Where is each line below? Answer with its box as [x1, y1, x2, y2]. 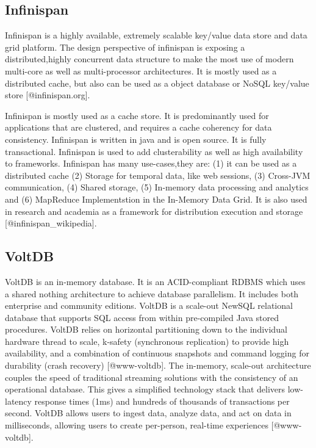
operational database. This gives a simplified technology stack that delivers [5, 383, 285, 396]
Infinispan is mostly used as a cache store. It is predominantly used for [5, 109, 269, 121]
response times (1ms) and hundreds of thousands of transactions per [34, 394, 290, 407]
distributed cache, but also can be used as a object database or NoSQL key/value [5, 76, 309, 89]
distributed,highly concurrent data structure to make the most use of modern [5, 52, 294, 65]
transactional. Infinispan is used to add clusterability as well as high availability [5, 145, 303, 157]
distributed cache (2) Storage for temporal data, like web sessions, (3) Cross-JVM [5, 168, 311, 181]
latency [5, 394, 32, 407]
